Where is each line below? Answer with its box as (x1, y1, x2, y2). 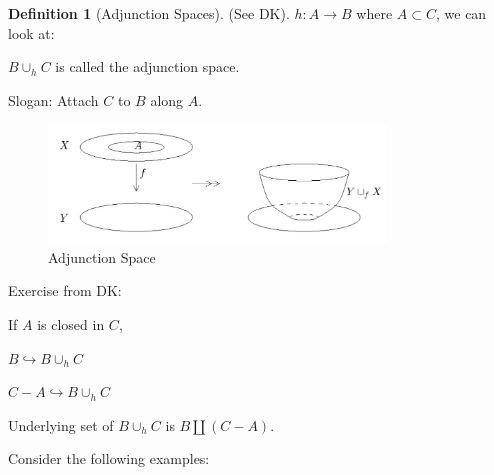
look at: (8, 22, 55, 43)
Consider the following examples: (8, 448, 210, 469)
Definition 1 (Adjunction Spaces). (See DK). (8, 3, 290, 23)
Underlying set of (8, 414, 114, 435)
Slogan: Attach (8, 89, 99, 110)
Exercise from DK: (8, 280, 122, 301)
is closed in (37, 314, 105, 335)
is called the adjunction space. (55, 56, 240, 77)
